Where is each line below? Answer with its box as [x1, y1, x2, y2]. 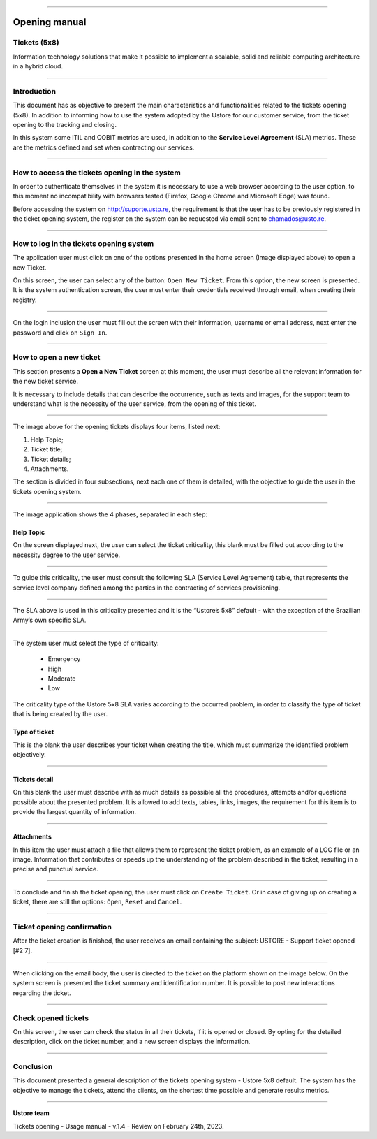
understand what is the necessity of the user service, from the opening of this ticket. [13, 399, 256, 408]
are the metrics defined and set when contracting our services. [13, 143, 195, 152]
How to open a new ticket [13, 353, 101, 363]
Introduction [13, 86, 56, 96]
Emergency [47, 655, 81, 663]
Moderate [47, 674, 76, 683]
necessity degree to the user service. [13, 551, 121, 559]
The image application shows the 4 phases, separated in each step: [13, 510, 208, 518]
